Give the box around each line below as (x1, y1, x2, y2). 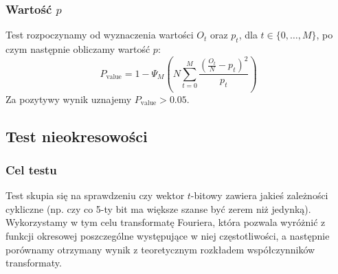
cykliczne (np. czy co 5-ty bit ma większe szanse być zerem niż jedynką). (5, 201, 311, 216)
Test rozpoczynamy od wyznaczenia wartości (5, 27, 194, 42)
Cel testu (5, 161, 57, 178)
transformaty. (5, 255, 62, 270)
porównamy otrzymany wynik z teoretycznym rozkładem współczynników (5, 242, 315, 256)
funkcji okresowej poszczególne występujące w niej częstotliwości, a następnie (5, 228, 330, 242)
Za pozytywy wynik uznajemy (5, 91, 132, 106)
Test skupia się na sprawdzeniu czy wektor (5, 188, 185, 203)
